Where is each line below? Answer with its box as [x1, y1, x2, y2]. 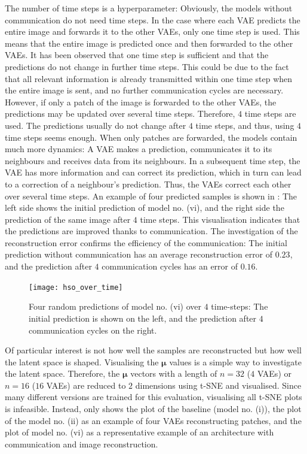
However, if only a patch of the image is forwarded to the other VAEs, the [5, 95, 277, 108]
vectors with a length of [130, 367, 217, 380]
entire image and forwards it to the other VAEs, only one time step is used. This [5, 25, 300, 38]
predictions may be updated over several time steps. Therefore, [5, 107, 235, 120]
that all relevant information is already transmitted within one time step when [5, 72, 293, 84]
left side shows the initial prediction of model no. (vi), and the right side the [5, 201, 284, 214]
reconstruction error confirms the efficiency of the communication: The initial [5, 236, 287, 249]
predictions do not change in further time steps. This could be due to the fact [5, 60, 289, 72]
